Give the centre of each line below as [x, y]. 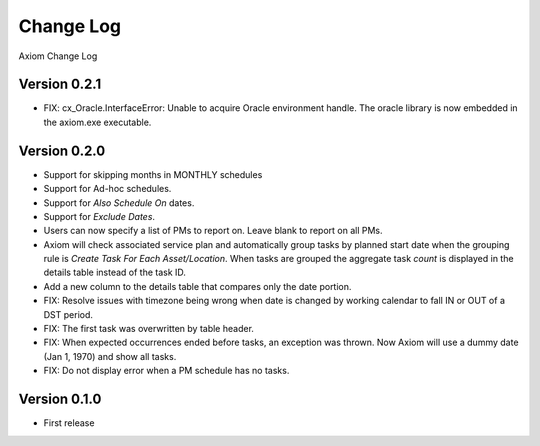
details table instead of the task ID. [115, 272]
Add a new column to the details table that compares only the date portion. [197, 286]
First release [69, 423]
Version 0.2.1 [60, 84]
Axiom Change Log [58, 56]
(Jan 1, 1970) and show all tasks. [110, 356]
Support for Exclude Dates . [99, 216]
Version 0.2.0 [62, 150]
